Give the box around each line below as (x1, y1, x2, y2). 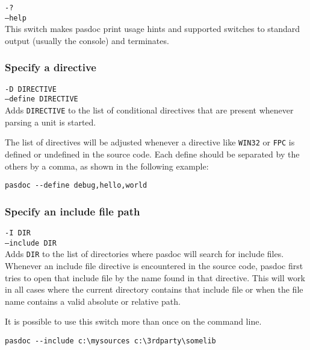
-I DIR (5, 229, 31, 237)
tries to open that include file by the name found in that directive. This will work (5, 271, 305, 284)
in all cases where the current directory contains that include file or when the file (5, 283, 303, 296)
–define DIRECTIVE (5, 95, 78, 104)
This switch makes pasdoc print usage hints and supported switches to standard (5, 22, 300, 35)
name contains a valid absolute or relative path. (5, 294, 181, 307)
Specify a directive (5, 60, 96, 75)
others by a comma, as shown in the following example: (5, 159, 209, 172)
